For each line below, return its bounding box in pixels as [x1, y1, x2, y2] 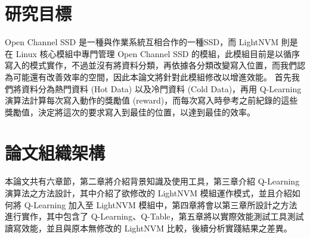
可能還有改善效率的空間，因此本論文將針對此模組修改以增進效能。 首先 [13, 70, 292, 83]
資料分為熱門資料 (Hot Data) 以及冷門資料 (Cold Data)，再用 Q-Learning [21, 82, 302, 95]
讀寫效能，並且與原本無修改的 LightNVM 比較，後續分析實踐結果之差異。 [5, 221, 292, 234]
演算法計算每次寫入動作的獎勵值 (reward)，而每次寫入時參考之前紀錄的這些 [5, 94, 298, 107]
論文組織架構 [5, 140, 106, 165]
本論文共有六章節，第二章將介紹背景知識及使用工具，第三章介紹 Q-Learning [5, 175, 300, 187]
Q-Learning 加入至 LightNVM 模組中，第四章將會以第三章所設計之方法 [24, 198, 297, 211]
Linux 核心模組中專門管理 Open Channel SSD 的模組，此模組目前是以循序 [15, 47, 300, 59]
